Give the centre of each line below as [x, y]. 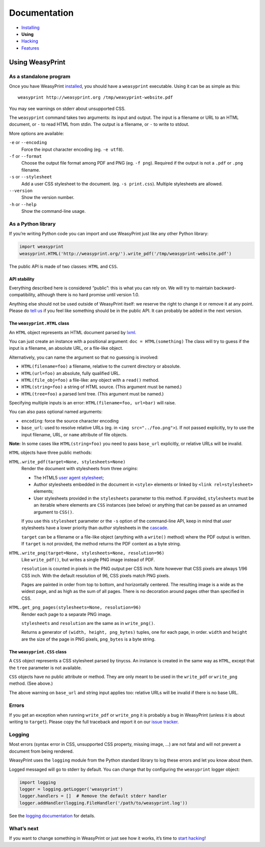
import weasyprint [41, 247]
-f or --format [25, 156]
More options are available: [37, 133]
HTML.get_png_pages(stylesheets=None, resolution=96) [75, 607]
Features [30, 48]
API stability [22, 279]
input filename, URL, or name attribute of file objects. [74, 434]
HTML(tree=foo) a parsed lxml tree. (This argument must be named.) [93, 394]
